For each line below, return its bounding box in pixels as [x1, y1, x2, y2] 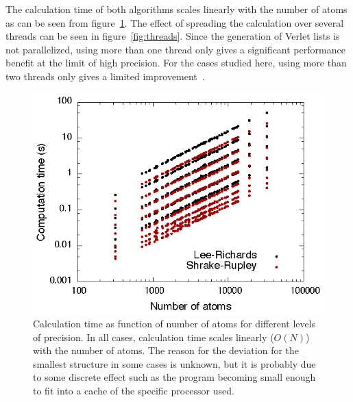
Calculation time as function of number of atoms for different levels [33, 316, 316, 331]
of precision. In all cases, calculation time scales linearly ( [33, 329, 274, 344]
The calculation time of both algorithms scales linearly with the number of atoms [5, 2, 348, 16]
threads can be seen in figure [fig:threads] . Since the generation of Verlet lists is [5, 29, 340, 43]
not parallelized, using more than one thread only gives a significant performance [5, 42, 345, 56]
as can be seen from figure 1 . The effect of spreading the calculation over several [5, 15, 344, 29]
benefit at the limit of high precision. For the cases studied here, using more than [5, 55, 347, 70]
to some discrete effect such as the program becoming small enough [33, 370, 316, 384]
